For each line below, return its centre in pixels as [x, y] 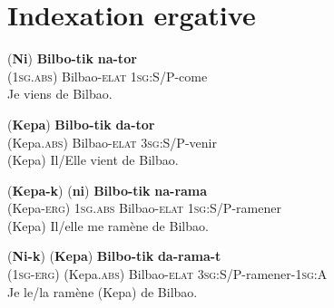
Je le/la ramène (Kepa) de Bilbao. [103, 291]
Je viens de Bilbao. [60, 94]
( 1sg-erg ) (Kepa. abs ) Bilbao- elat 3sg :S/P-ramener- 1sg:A [167, 274]
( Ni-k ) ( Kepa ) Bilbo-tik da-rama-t [114, 256]
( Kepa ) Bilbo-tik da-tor [81, 124]
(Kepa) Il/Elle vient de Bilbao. [93, 160]
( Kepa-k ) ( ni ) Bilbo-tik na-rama [108, 190]
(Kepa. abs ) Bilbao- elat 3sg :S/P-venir [112, 142]
